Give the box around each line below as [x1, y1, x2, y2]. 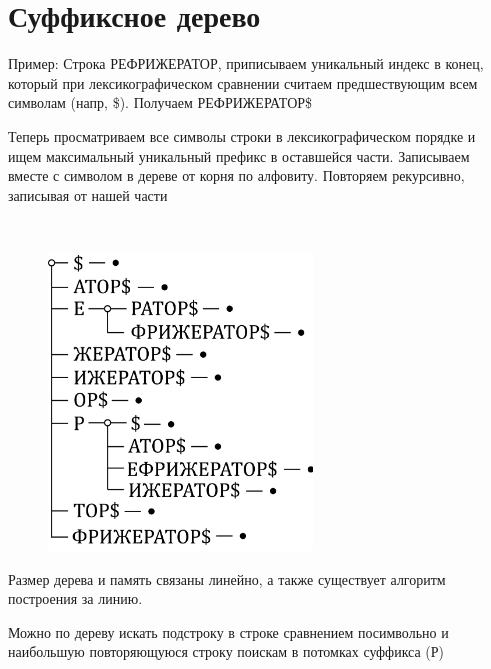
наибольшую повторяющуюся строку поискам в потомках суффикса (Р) [8, 641, 445, 662]
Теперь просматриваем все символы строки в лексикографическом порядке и [8, 125, 476, 146]
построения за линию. [8, 588, 143, 609]
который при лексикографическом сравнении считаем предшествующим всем [8, 72, 478, 93]
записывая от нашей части [8, 184, 168, 205]
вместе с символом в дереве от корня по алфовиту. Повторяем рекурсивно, [8, 165, 465, 186]
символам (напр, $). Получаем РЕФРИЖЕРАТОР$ [8, 92, 313, 113]
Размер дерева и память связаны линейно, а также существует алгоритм [8, 568, 446, 589]
